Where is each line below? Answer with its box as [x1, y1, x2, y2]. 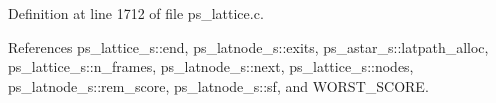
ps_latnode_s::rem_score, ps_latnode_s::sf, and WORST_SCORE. [8, 75, 429, 96]
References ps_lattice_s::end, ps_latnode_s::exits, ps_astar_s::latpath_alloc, [8, 36, 489, 57]
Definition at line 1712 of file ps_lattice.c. [8, 3, 264, 23]
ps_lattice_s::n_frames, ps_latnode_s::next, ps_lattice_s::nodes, [8, 56, 414, 77]
